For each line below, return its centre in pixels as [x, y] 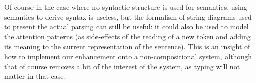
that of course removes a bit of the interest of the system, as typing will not [122, 66]
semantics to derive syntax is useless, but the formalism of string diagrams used [128, 16]
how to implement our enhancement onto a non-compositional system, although [128, 56]
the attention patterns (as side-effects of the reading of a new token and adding [127, 36]
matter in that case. [35, 76]
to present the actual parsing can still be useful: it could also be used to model [126, 27]
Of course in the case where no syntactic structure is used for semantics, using [126, 7]
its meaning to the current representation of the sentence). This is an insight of [127, 46]
